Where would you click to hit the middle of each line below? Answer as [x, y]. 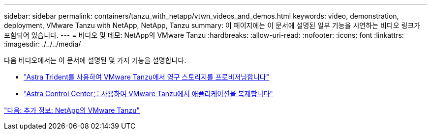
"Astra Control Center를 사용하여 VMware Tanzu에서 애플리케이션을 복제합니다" [148, 94]
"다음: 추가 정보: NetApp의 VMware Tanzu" [72, 110]
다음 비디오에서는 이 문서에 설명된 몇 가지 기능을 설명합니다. [95, 60]
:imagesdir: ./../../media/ [43, 44]
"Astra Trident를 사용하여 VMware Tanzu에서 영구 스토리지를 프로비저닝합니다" [147, 77]
